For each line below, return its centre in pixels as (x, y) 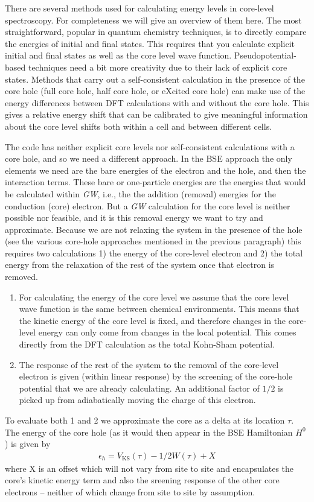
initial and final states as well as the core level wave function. (118, 55)
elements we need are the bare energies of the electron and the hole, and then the (155, 170)
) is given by (28, 444)
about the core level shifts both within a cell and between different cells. (139, 126)
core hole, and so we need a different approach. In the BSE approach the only (149, 158)
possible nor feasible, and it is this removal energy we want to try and (134, 218)
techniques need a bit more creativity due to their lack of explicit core (158, 67)
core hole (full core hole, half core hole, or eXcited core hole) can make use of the (155, 91)
